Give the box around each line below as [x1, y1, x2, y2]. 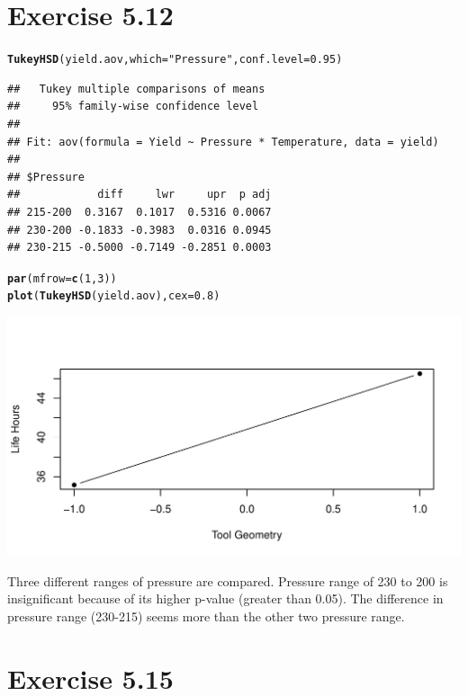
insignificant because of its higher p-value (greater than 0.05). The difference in [7, 589, 444, 608]
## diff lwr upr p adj [7, 188, 272, 201]
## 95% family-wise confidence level [7, 100, 259, 113]
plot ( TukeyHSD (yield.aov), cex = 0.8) [7, 290, 220, 303]
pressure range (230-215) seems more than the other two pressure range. [7, 607, 405, 626]
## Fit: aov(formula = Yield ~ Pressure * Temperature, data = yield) [7, 135, 439, 148]
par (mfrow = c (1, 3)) [7, 272, 117, 285]
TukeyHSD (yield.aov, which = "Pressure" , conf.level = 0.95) [7, 53, 343, 67]
